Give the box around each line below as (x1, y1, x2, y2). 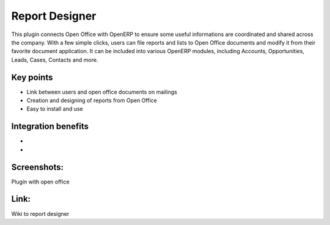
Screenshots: (11, 162, 64, 172)
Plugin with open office (11, 178, 70, 185)
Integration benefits (11, 121, 89, 131)
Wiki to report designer (11, 210, 70, 217)
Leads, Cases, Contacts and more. (11, 56, 98, 64)
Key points (11, 72, 53, 83)
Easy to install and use (26, 105, 83, 112)
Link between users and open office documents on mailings (26, 88, 177, 95)
